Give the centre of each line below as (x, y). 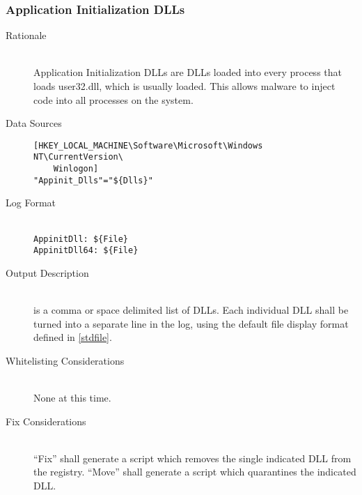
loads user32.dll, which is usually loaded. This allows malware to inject (184, 86)
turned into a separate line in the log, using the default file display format (191, 323)
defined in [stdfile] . (73, 337)
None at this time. (72, 398)
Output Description (47, 272)
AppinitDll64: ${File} (86, 251)
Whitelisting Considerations (65, 360)
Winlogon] (76, 169)
